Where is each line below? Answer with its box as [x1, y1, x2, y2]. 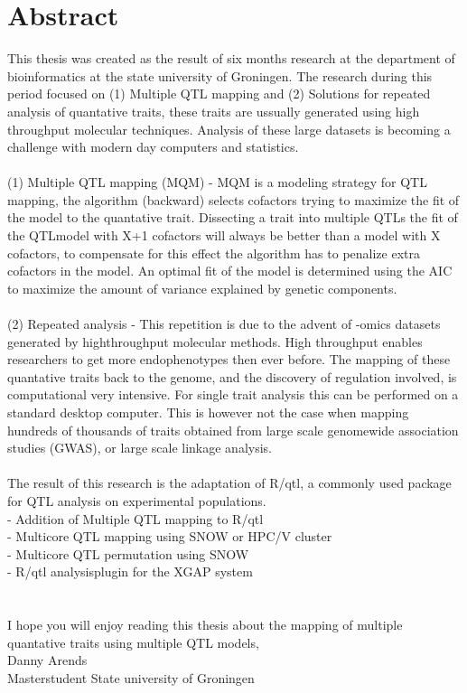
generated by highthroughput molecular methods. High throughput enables [7, 332, 423, 351]
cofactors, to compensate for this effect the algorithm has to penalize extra [7, 243, 420, 262]
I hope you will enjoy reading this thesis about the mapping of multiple [7, 615, 403, 634]
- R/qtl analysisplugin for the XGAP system [7, 562, 253, 581]
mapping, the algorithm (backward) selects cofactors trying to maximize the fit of [7, 190, 460, 209]
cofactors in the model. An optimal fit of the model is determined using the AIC [7, 261, 453, 280]
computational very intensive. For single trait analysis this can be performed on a [7, 385, 459, 404]
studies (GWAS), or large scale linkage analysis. [7, 438, 273, 457]
